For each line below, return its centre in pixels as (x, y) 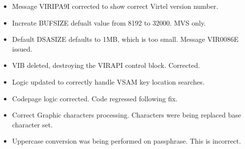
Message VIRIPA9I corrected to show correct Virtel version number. (115, 6)
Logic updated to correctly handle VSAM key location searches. (108, 81)
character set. (32, 124)
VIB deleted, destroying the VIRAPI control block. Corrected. (106, 65)
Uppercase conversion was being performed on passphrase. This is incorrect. (126, 141)
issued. (22, 48)
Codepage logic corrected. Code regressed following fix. (95, 98)
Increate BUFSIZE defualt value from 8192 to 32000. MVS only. (109, 22)
